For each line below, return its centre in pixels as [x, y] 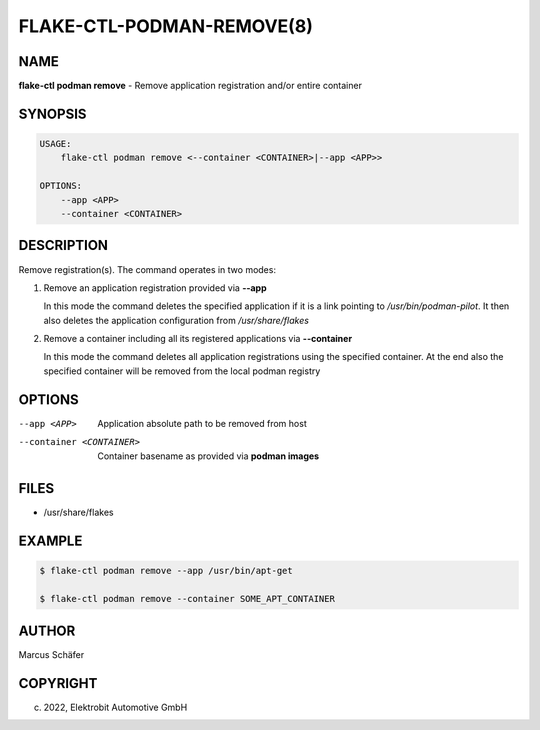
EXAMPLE [50, 541]
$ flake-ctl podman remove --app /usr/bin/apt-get [166, 571]
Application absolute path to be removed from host [202, 423]
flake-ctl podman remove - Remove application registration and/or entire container [190, 86]
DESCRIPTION [63, 245]
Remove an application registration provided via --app [155, 287]
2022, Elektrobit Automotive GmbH [115, 707]
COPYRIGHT [58, 683]
